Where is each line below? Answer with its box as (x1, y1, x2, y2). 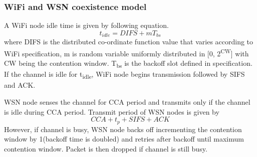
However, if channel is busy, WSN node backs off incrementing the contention (4, 124, 242, 134)
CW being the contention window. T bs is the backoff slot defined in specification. (4, 58, 252, 69)
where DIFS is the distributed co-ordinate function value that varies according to (4, 36, 253, 47)
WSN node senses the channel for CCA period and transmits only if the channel (4, 96, 250, 107)
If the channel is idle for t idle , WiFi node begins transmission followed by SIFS (4, 69, 245, 81)
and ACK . (4, 80, 36, 90)
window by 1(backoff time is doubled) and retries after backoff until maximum (4, 134, 244, 144)
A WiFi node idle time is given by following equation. (4, 20, 169, 30)
